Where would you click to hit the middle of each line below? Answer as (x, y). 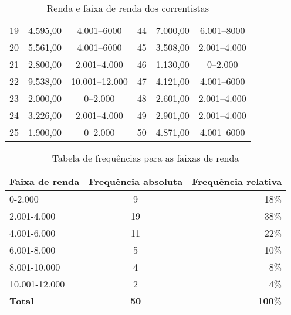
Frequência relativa (237, 181)
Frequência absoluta (136, 181)
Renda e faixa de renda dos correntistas (128, 8)
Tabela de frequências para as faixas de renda (145, 158)
